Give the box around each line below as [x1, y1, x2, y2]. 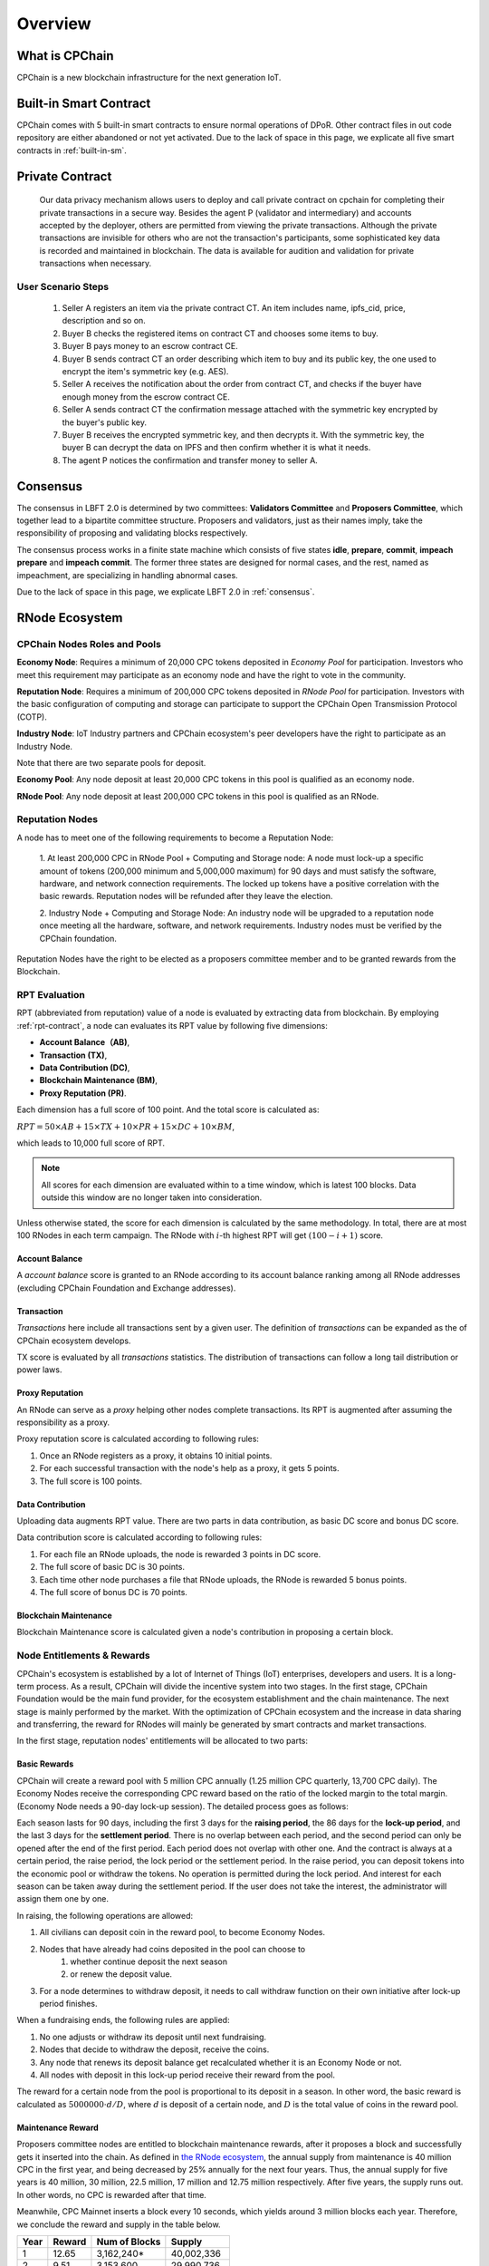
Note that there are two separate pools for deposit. [16, 757, 206, 768]
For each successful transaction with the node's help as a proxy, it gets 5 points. [39, 1463, 340, 1474]
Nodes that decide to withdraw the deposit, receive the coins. [39, 2044, 270, 2055]
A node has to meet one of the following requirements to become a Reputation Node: [16, 832, 334, 843]
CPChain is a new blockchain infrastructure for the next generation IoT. [16, 73, 282, 83]
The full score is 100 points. [39, 1476, 143, 1486]
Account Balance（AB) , [39, 1037, 130, 1048]
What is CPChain [16, 48, 114, 63]
